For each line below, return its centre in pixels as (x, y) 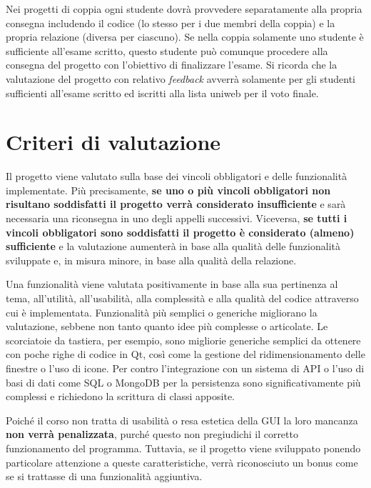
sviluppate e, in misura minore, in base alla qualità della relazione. (151, 260)
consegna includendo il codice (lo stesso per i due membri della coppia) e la (171, 23)
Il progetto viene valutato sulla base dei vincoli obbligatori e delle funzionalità (177, 176)
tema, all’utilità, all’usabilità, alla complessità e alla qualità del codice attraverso (182, 298)
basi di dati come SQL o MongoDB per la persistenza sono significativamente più (183, 382)
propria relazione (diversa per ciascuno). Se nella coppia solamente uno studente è (185, 37)
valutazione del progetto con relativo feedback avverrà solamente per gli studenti (181, 78)
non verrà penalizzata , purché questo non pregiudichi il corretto (152, 434)
